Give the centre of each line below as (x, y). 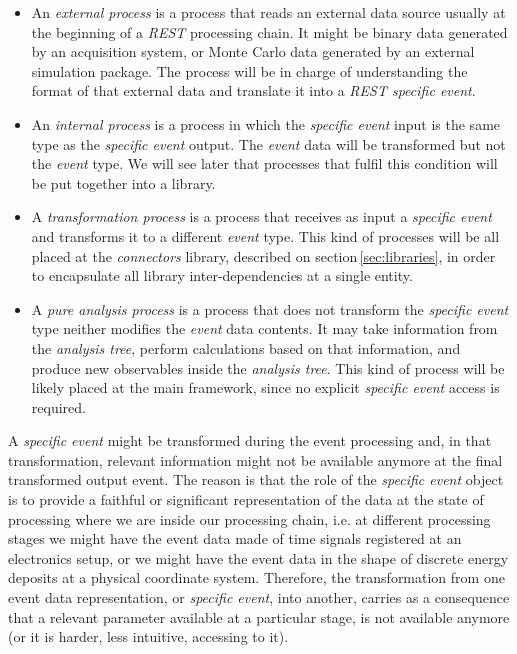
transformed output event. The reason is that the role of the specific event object (256, 479)
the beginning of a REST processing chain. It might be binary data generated (269, 31)
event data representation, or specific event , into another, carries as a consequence (259, 597)
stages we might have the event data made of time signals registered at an (235, 538)
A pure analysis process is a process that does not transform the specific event (270, 308)
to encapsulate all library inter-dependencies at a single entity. (222, 275)
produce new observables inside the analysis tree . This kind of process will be (268, 367)
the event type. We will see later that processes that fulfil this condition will (264, 163)
